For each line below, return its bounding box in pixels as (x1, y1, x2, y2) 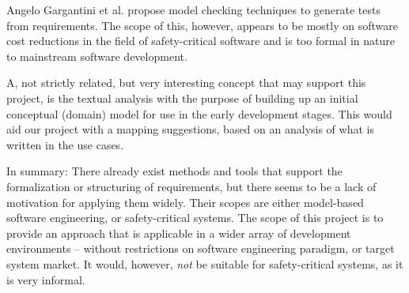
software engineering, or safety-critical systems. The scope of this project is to (6, 209, 384, 226)
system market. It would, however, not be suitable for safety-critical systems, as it (6, 255, 403, 272)
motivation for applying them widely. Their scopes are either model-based (6, 193, 364, 210)
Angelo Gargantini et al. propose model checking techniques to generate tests (6, 2, 381, 17)
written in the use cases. (6, 136, 124, 152)
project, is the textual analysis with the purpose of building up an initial (6, 89, 358, 106)
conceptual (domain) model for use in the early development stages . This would (6, 105, 392, 122)
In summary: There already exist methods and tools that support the (6, 163, 343, 179)
